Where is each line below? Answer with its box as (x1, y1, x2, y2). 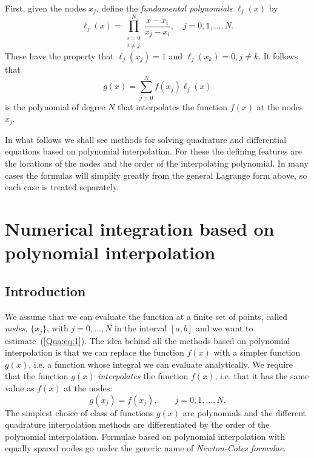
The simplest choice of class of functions (5, 406, 154, 419)
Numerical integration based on (5, 216, 275, 241)
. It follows (258, 50, 298, 62)
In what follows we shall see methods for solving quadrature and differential (5, 133, 287, 145)
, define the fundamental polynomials (96, 2, 233, 14)
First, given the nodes (5, 2, 86, 14)
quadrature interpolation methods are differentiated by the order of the (5, 418, 270, 431)
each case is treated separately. (5, 181, 119, 193)
